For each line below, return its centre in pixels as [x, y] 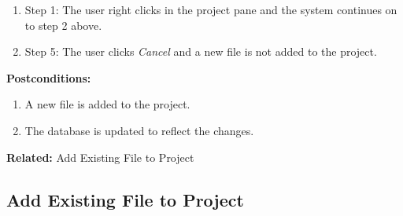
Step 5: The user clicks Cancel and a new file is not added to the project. [201, 51]
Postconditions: [49, 77]
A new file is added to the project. [107, 104]
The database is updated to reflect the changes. [139, 130]
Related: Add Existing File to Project [100, 157]
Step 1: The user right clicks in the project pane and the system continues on [211, 9]
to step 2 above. [63, 25]
